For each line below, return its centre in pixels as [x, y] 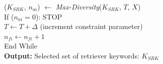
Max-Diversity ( [79, 6]
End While [21, 46]
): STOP [49, 16]
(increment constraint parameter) [91, 26]
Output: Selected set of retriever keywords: [72, 55]
